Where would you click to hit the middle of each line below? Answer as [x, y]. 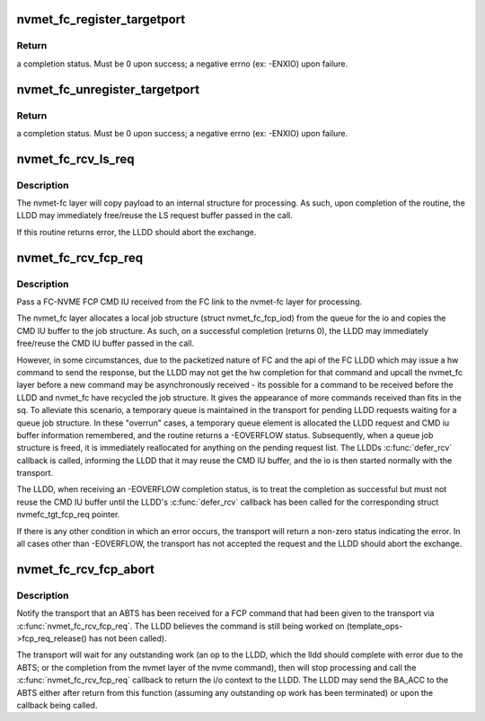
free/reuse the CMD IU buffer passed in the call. [106, 343]
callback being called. [57, 705]
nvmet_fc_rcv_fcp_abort [86, 569]
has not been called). [128, 638]
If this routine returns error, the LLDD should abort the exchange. [137, 232]
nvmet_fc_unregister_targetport [108, 89]
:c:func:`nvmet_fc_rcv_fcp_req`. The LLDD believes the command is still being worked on [181, 626]
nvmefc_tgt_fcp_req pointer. [68, 514]
